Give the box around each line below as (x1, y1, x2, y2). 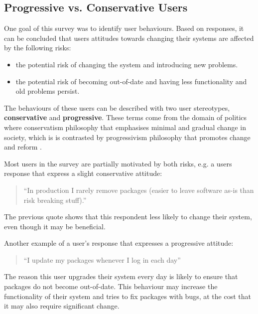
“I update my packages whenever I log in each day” (23, 254, 181, 265)
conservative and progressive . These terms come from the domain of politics (4, 112, 247, 123)
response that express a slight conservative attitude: (4, 168, 162, 178)
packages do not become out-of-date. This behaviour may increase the (4, 281, 218, 292)
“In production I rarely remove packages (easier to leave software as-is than (23, 184, 254, 195)
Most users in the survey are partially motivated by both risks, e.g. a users (4, 158, 232, 168)
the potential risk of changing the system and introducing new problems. (15, 59, 238, 69)
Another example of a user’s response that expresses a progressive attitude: (4, 238, 234, 248)
